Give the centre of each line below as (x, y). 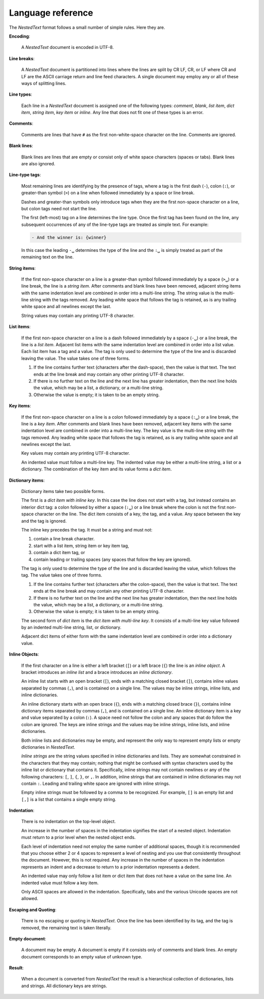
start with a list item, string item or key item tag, (81, 546)
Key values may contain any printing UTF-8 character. (76, 453)
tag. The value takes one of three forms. (62, 575)
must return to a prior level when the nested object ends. (78, 837)
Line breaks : (22, 58)
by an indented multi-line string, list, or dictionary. (71, 627)
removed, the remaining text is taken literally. (66, 928)
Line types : (21, 94)
